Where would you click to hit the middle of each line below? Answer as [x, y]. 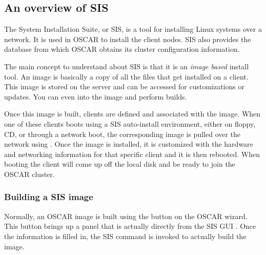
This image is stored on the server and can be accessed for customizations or [124, 86]
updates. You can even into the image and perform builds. [96, 96]
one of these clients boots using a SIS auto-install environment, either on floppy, [130, 123]
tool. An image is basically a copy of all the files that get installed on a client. [126, 76]
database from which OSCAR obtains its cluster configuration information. [122, 49]
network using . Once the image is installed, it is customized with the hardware [129, 144]
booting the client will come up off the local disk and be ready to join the [120, 164]
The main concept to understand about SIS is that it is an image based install [127, 66]
